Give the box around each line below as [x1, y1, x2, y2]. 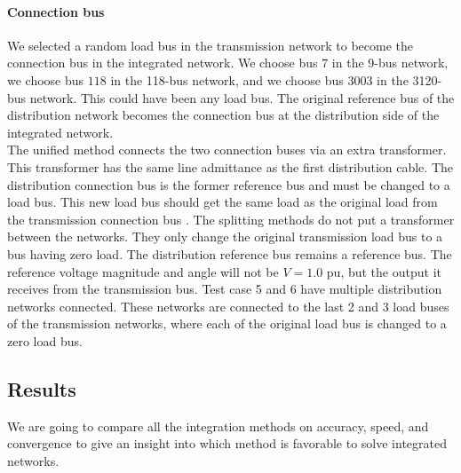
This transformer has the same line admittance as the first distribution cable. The [7, 157, 453, 176]
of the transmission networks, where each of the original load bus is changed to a [7, 314, 447, 333]
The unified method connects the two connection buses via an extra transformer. [7, 140, 447, 159]
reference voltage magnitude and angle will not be [7, 262, 279, 280]
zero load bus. [7, 331, 83, 350]
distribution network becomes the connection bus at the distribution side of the [7, 106, 440, 124]
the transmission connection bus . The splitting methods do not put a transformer [7, 209, 455, 228]
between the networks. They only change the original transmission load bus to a [7, 227, 443, 246]
